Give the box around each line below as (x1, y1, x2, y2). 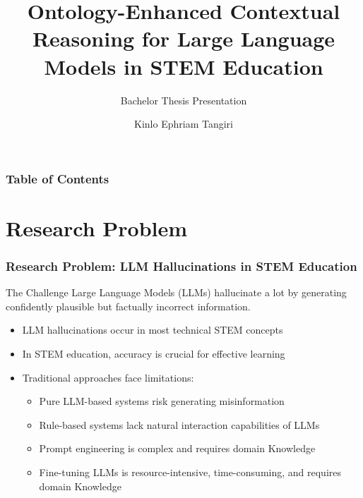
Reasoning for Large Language (32, 24, 335, 53)
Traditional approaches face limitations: (22, 370, 194, 384)
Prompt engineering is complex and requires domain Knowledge (39, 441, 316, 456)
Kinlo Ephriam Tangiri (134, 116, 233, 131)
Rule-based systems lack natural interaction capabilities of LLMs (39, 417, 320, 432)
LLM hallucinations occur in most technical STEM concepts (22, 322, 283, 337)
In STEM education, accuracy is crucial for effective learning (22, 346, 285, 360)
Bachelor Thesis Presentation (120, 92, 247, 107)
